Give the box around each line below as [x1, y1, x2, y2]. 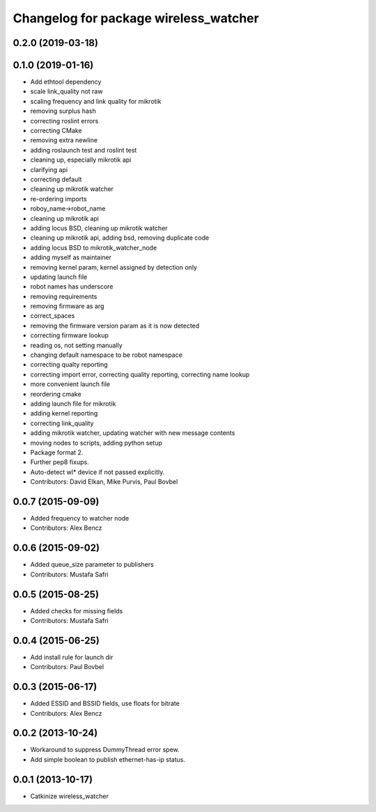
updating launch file [30, 273, 88, 281]
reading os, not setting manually [30, 341, 123, 349]
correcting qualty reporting [30, 360, 108, 369]
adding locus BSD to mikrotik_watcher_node [30, 243, 157, 252]
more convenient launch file [30, 380, 111, 388]
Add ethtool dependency [30, 77, 102, 86]
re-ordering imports [30, 194, 87, 203]
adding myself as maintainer [30, 253, 111, 261]
